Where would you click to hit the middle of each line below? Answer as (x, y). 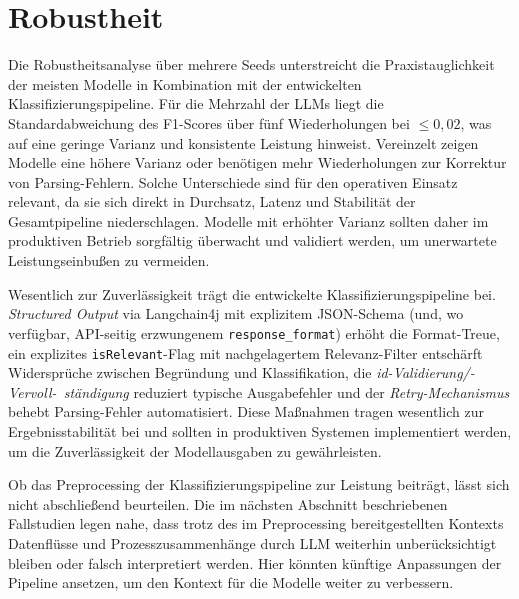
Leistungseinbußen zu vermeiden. (109, 260)
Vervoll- (32, 391)
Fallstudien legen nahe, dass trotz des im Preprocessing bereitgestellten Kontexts (256, 523)
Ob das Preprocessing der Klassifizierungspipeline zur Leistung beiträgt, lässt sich (259, 484)
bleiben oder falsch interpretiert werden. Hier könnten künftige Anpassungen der (255, 562)
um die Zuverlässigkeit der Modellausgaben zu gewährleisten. (195, 450)
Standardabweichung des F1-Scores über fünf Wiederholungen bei (209, 122)
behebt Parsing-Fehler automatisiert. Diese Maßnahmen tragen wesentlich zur (246, 411)
